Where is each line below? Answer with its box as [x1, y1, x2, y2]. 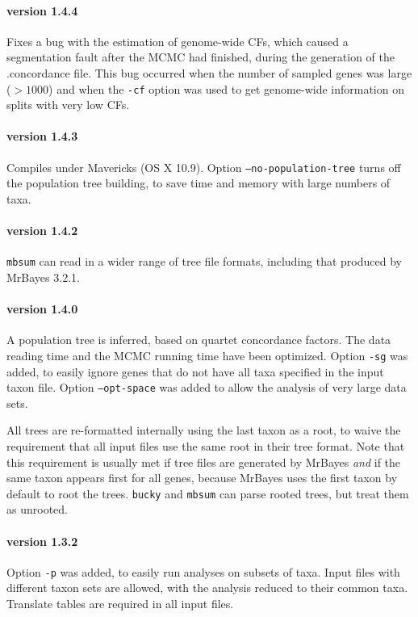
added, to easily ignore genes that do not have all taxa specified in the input [6, 363, 384, 380]
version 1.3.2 [6, 532, 78, 549]
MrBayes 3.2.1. [6, 268, 80, 285]
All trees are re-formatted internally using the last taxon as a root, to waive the [6, 422, 401, 439]
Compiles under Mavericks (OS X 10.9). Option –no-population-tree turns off [6, 158, 401, 175]
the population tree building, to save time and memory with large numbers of [6, 174, 391, 191]
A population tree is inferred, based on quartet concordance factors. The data [6, 331, 391, 348]
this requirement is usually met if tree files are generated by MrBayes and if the [6, 453, 401, 470]
